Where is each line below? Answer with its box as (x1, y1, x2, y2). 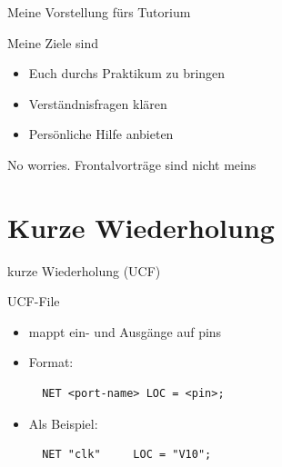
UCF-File (7, 292, 60, 311)
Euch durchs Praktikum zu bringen (28, 64, 226, 83)
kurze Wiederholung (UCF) (7, 261, 161, 280)
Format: (28, 353, 74, 372)
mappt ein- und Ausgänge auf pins (28, 322, 222, 341)
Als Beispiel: (28, 413, 98, 432)
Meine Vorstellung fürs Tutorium (7, 3, 191, 21)
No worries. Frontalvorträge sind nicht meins (7, 154, 257, 174)
